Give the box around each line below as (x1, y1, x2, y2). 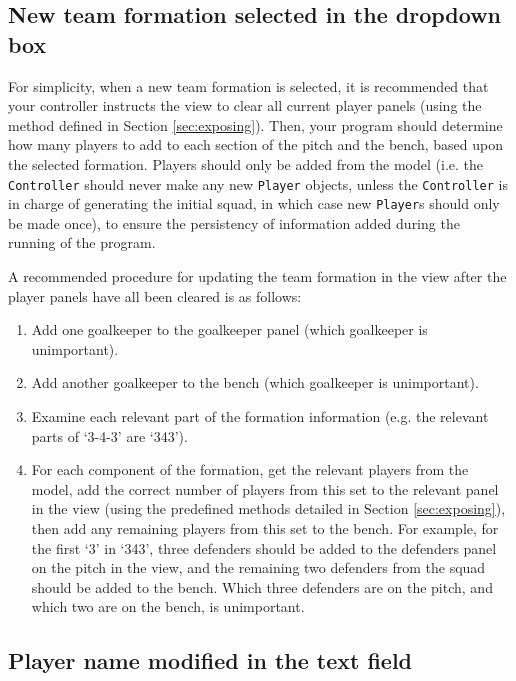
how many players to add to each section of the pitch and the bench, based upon (8, 134, 503, 155)
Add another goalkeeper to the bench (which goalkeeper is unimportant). (31, 372, 479, 393)
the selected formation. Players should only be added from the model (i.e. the (8, 153, 483, 174)
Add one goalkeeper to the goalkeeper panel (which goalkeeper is (31, 319, 428, 340)
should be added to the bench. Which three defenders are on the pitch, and (31, 576, 493, 597)
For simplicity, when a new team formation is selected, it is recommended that (8, 75, 489, 96)
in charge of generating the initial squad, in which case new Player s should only (8, 193, 500, 214)
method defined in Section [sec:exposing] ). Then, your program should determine (8, 114, 503, 135)
